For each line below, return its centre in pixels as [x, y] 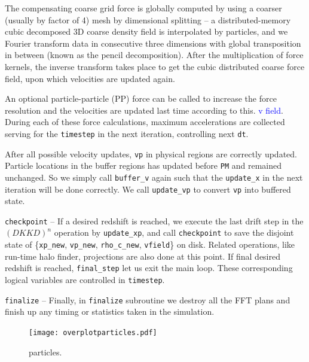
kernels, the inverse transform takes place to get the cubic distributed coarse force [155, 66]
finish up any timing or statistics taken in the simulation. [110, 311]
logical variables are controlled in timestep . [85, 280]
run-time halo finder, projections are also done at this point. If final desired [143, 256]
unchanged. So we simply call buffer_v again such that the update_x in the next [154, 177]
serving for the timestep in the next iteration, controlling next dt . [127, 133]
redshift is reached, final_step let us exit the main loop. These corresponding [149, 268]
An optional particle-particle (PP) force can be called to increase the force [141, 98]
